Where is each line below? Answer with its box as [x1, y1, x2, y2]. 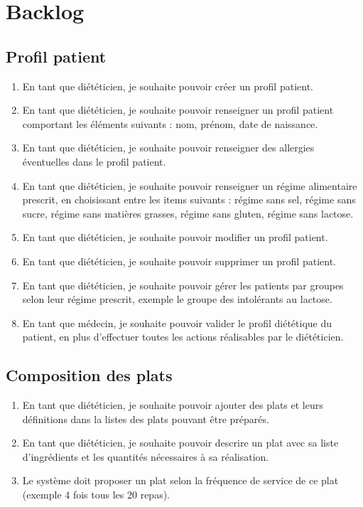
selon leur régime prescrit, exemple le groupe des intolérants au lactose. [22, 292, 332, 306]
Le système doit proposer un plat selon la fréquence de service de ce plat [22, 473, 339, 488]
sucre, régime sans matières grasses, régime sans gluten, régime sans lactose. [22, 206, 354, 220]
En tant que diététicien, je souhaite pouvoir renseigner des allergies [22, 140, 315, 155]
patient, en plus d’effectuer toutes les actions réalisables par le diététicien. [22, 329, 344, 344]
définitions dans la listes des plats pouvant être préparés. [22, 411, 269, 426]
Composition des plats [6, 364, 173, 386]
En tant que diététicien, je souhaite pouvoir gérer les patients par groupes [22, 277, 344, 292]
